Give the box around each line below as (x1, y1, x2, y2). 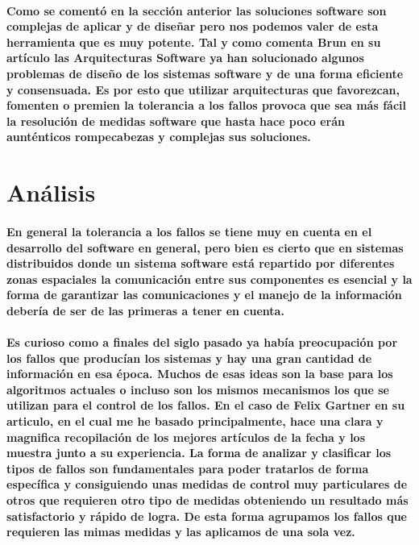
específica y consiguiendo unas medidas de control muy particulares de (6, 476, 408, 493)
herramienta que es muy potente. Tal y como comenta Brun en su (6, 33, 381, 50)
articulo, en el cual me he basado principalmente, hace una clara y (6, 413, 384, 430)
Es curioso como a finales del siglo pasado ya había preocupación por (6, 334, 398, 351)
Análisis (6, 176, 96, 209)
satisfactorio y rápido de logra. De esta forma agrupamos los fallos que (6, 507, 407, 524)
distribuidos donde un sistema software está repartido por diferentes (6, 255, 395, 272)
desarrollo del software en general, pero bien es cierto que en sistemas (6, 239, 404, 256)
